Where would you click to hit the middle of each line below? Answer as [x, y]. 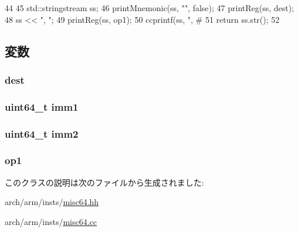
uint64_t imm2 [42, 133]
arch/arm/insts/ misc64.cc [51, 221]
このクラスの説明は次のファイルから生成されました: [104, 182]
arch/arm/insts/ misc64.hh [52, 202]
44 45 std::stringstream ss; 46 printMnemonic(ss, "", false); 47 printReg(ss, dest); [150, 8]
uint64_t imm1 [42, 106]
